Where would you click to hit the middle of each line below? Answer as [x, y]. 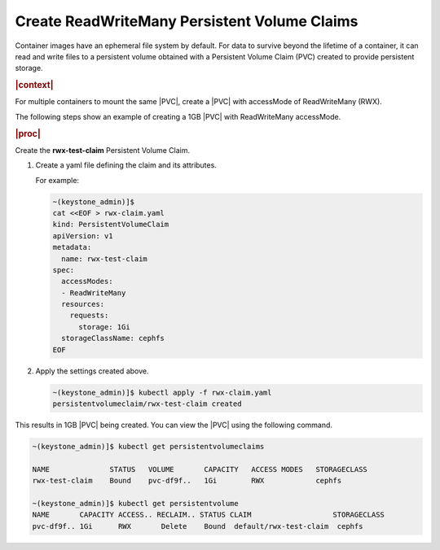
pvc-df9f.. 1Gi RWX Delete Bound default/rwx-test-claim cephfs [198, 526]
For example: [57, 180]
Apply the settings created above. [92, 371]
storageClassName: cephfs [113, 338]
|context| [34, 85]
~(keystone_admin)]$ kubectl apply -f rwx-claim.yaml [162, 392]
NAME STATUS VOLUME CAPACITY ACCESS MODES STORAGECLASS [200, 469]
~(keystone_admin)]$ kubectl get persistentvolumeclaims [148, 446]
